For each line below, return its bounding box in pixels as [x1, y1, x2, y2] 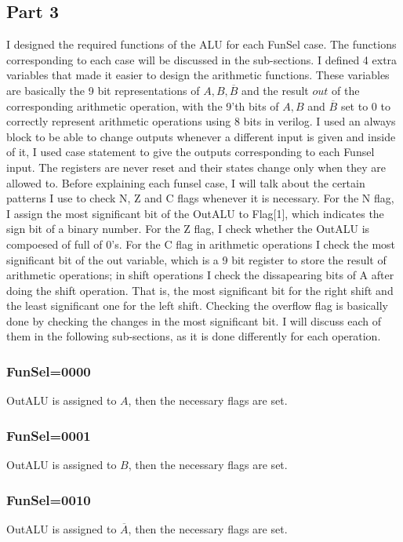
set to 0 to [340, 97, 390, 114]
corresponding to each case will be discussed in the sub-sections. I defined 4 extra [6, 51, 398, 67]
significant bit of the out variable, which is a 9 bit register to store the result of [6, 251, 387, 267]
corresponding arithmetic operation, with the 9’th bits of [6, 97, 279, 114]
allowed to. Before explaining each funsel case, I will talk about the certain [6, 174, 365, 191]
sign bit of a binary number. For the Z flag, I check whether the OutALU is [6, 220, 370, 237]
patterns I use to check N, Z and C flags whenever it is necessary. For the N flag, [6, 190, 394, 206]
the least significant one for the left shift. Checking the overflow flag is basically [6, 297, 388, 314]
